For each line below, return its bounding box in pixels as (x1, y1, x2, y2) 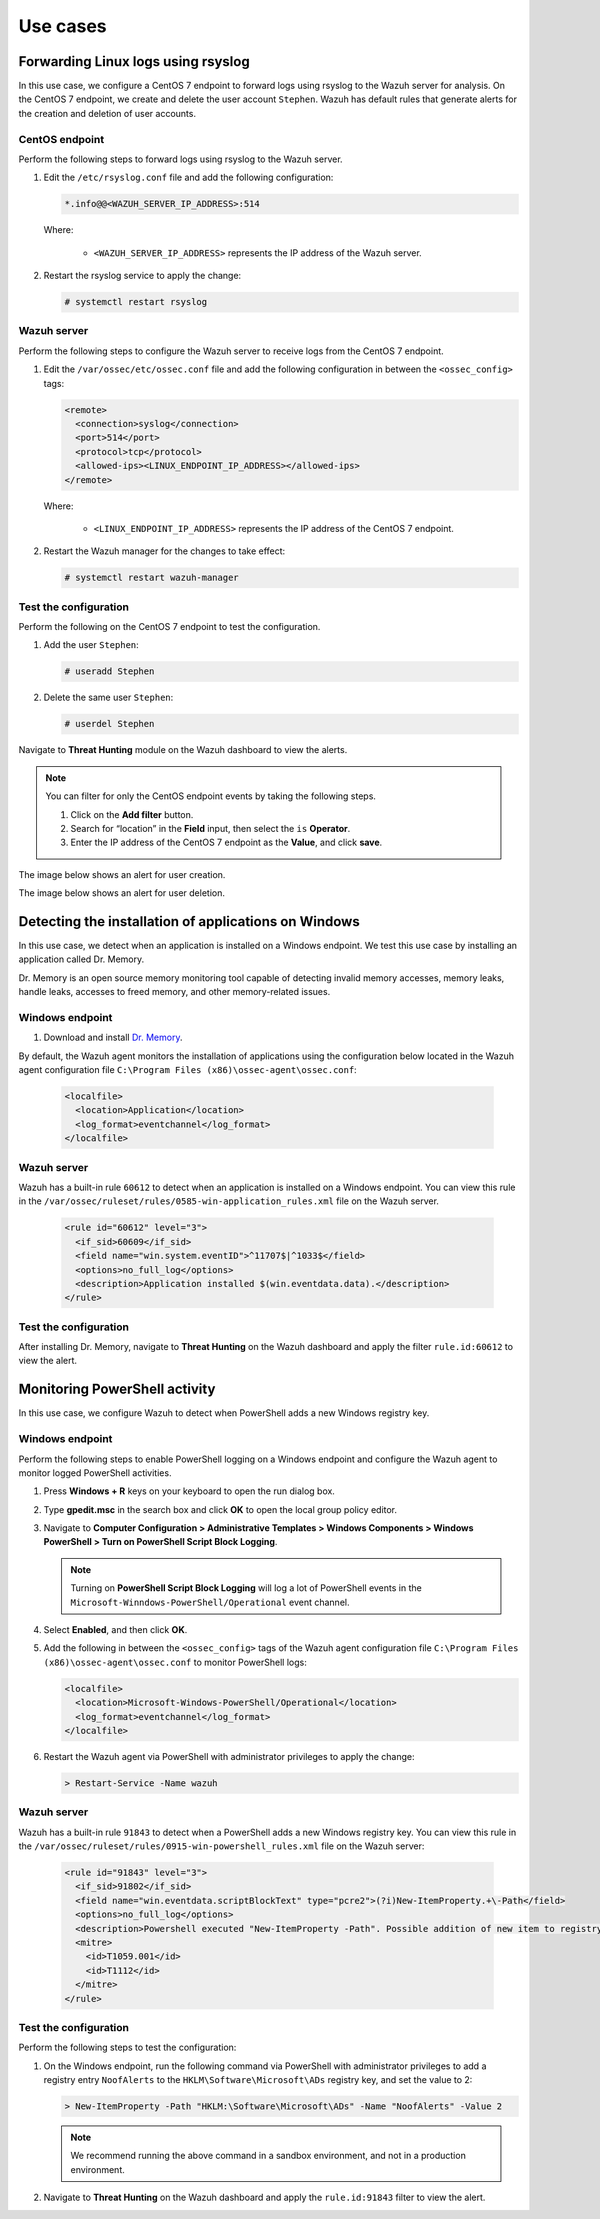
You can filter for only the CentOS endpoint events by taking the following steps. (45, 790, 377, 802)
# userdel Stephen (64, 718, 155, 730)
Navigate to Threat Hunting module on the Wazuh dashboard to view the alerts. (18, 744, 348, 756)
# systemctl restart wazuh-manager (64, 572, 239, 584)
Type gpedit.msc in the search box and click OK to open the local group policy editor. (43, 1503, 398, 1515)
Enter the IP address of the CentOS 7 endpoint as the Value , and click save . (70, 836, 383, 849)
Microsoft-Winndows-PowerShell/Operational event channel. (70, 1596, 350, 1608)
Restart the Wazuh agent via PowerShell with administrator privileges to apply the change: (43, 1750, 415, 1762)
